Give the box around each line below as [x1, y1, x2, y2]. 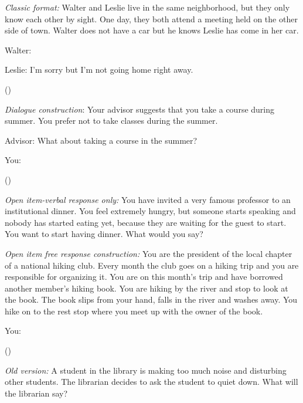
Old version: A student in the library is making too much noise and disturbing [5, 364, 287, 376]
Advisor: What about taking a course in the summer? [5, 134, 198, 146]
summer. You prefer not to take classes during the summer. [5, 114, 218, 127]
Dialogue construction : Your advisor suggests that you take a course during [5, 103, 275, 115]
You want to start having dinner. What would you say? [5, 228, 203, 240]
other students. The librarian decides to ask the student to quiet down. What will [5, 375, 298, 388]
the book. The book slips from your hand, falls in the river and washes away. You [5, 293, 298, 306]
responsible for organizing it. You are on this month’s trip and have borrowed [5, 270, 283, 283]
